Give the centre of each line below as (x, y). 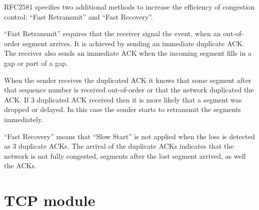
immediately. (24, 119)
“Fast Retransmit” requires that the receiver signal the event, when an (112, 33)
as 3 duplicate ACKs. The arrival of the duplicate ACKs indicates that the (119, 146)
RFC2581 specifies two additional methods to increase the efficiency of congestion (129, 7)
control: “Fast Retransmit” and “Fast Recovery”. (79, 16)
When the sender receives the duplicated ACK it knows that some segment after (128, 80)
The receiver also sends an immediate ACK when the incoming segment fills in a (128, 53)
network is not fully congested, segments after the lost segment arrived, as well (125, 155)
